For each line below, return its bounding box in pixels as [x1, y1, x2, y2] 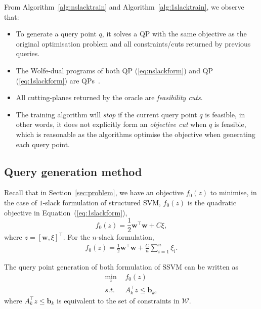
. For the [63, 232, 90, 242]
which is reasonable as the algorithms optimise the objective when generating [16, 128, 255, 139]
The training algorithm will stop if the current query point [16, 109, 197, 119]
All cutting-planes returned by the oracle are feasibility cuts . [16, 92, 203, 103]
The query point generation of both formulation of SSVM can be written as [4, 261, 239, 272]
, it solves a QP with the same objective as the [102, 28, 247, 39]
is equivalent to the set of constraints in [57, 295, 180, 305]
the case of [4, 197, 37, 207]
